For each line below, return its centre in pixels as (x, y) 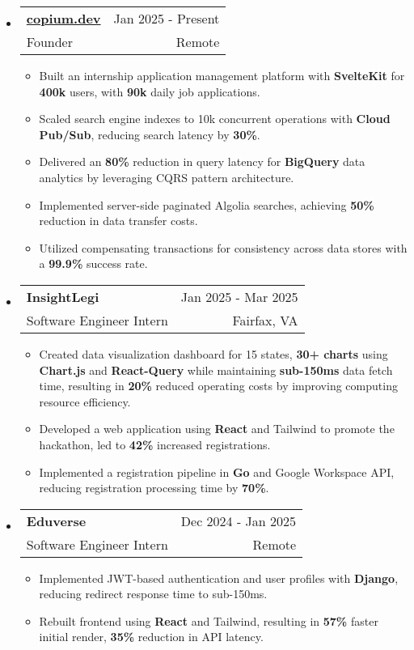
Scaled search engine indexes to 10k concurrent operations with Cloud (215, 119)
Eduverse (56, 520)
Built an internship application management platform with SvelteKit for (222, 75)
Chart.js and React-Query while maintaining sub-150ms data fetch (216, 370)
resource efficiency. (85, 401)
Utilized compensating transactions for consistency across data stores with (223, 247)
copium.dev (63, 18)
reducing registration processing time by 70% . (154, 488)
